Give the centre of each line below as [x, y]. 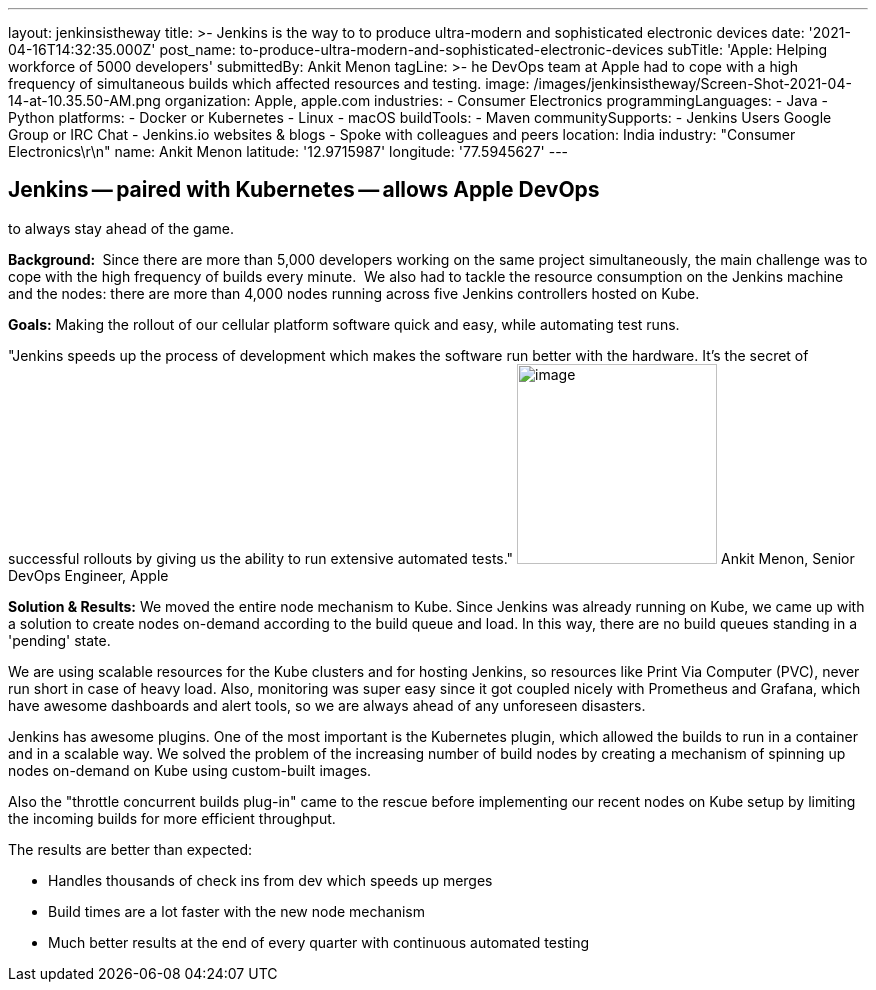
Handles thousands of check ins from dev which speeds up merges [270, 880]
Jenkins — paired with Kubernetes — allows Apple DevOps [304, 190]
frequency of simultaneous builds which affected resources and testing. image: [269, 83]
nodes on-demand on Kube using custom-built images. [190, 770]
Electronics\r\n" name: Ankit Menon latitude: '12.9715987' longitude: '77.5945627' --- [288, 151]
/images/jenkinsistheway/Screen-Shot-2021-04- [692, 83]
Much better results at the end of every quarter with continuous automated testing [319, 942]
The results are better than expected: [130, 849]
